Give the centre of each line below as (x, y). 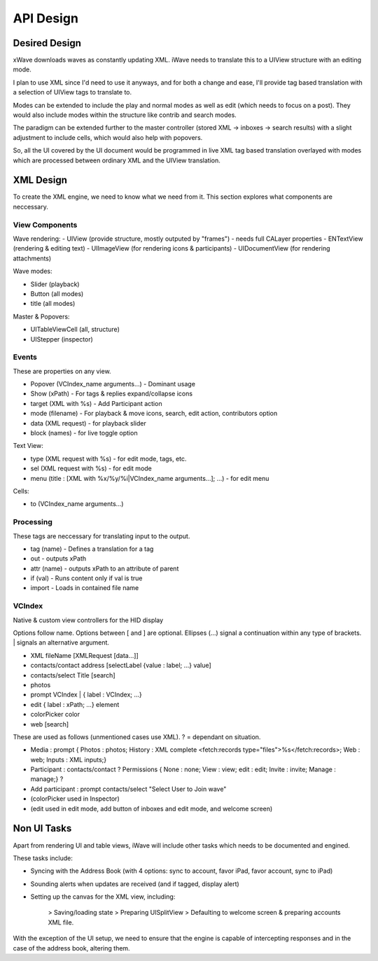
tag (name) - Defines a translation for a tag (92, 549)
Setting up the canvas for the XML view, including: (103, 897)
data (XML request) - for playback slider (88, 423)
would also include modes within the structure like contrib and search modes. (125, 115)
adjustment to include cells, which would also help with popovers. (108, 137)
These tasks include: (43, 858)
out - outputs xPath (58, 559)
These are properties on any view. (62, 371)
